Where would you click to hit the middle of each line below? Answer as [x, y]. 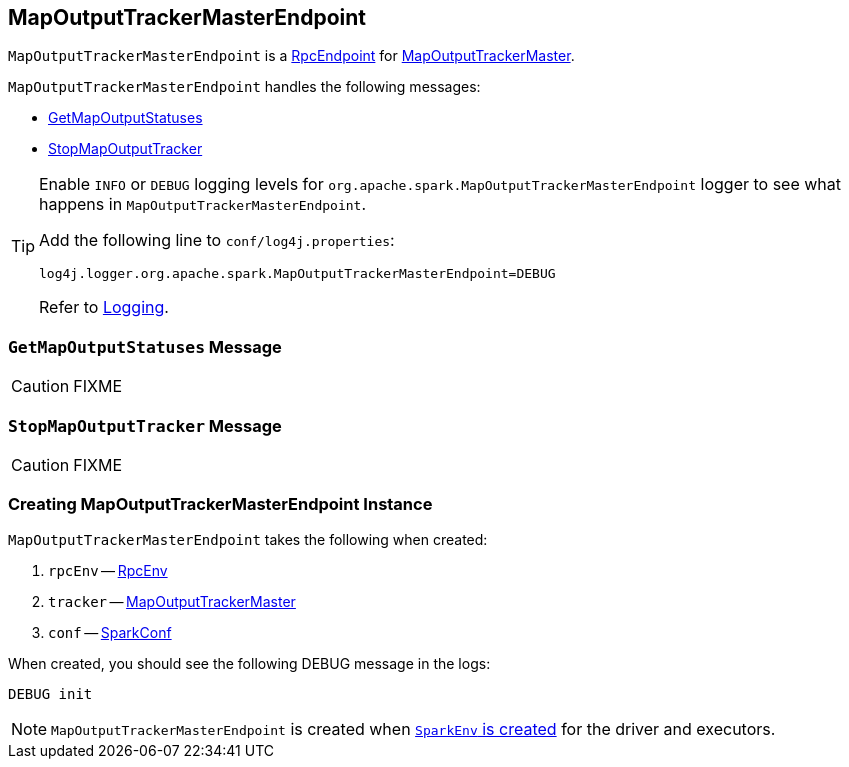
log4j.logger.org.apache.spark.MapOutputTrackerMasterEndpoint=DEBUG [297, 274]
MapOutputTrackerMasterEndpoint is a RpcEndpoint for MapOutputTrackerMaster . [291, 56]
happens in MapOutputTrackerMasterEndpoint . [203, 204]
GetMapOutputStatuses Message [145, 346]
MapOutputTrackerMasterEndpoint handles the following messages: [244, 87]
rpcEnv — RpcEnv [108, 570]
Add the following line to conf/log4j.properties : [217, 240]
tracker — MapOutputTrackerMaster [172, 601]
